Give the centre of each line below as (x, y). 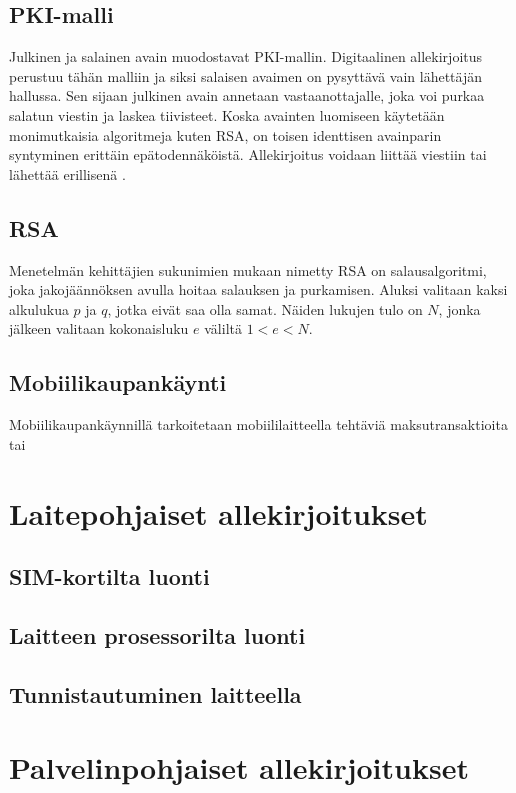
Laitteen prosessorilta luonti (157, 634)
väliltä (223, 328)
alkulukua (39, 308)
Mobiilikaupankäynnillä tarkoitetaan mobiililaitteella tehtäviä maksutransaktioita (258, 424)
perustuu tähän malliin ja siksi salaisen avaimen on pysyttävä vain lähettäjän (246, 75)
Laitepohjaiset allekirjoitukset (218, 512)
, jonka (459, 308)
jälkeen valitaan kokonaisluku (99, 328)
